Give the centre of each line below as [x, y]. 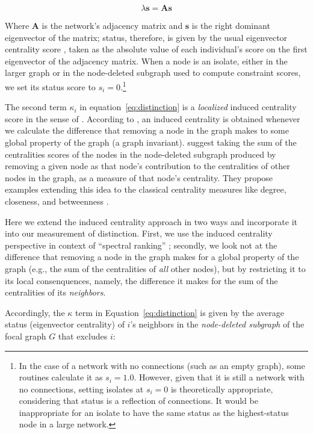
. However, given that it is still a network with [219, 377]
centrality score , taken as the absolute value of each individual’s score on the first [156, 49]
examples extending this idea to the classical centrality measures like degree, [146, 189]
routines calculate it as [61, 377]
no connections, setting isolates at [81, 389]
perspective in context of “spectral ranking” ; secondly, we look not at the [141, 245]
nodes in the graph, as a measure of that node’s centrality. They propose [139, 177]
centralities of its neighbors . [55, 292]
